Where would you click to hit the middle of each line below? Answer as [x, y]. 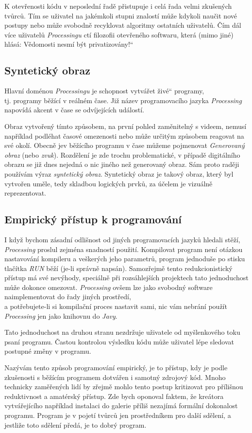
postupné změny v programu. [48, 351]
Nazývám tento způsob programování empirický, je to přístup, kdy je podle [116, 368]
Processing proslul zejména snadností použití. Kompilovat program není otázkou [124, 249]
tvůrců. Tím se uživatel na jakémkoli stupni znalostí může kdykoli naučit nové [121, 15]
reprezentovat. [25, 193]
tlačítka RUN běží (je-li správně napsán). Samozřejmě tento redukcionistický [118, 268]
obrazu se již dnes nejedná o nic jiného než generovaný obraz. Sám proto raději [122, 164]
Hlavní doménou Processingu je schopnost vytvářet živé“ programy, [104, 91]
